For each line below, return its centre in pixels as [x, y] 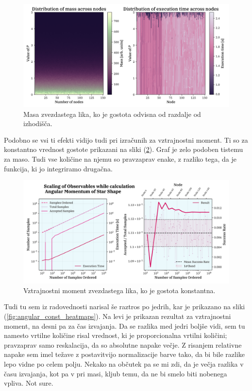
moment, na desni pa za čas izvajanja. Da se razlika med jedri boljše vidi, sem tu [125, 326]
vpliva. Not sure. [29, 383]
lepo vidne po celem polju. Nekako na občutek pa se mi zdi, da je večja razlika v [124, 363]
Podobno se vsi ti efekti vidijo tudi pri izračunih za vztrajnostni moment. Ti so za [126, 140]
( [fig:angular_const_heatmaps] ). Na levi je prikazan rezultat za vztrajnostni [118, 316]
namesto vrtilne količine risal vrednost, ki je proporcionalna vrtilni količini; [116, 335]
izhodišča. [38, 123]
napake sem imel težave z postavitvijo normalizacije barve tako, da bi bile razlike [125, 354]
